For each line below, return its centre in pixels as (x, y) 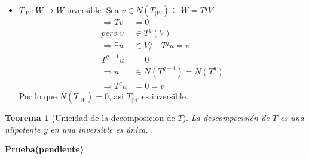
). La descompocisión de (226, 118)
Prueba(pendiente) (44, 149)
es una (292, 118)
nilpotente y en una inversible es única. (77, 129)
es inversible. (165, 96)
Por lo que (38, 96)
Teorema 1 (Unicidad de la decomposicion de (90, 118)
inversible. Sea (93, 10)
